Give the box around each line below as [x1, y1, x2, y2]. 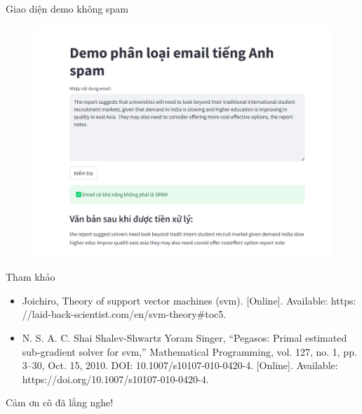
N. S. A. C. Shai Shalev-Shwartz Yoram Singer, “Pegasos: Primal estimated [22, 330, 347, 345]
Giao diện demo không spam [6, 1, 128, 15]
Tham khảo [6, 269, 55, 284]
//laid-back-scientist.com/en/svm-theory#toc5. [22, 307, 227, 321]
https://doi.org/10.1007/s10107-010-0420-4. [22, 371, 209, 386]
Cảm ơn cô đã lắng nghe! [6, 395, 114, 410]
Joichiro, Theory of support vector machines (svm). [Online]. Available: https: [22, 293, 356, 307]
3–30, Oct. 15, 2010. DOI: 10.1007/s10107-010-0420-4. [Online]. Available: [22, 358, 338, 373]
